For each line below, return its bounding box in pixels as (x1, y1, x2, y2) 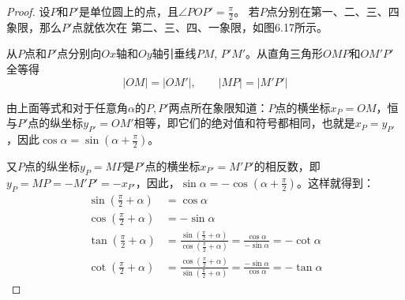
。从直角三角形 (246, 45, 324, 62)
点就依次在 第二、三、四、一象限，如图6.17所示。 (72, 18, 328, 35)
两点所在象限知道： (168, 99, 268, 115)
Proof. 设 (6, 3, 51, 19)
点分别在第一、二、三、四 (266, 3, 399, 19)
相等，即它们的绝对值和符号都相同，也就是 (133, 114, 355, 131)
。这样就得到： (296, 174, 374, 190)
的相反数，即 (253, 158, 321, 174)
